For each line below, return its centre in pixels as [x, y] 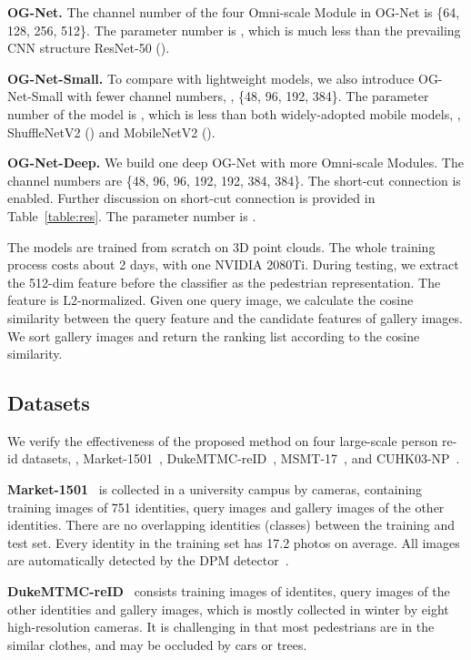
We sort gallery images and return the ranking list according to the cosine [214, 335]
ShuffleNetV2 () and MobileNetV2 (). [111, 132]
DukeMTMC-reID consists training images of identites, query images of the [229, 591]
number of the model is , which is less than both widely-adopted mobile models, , [234, 113]
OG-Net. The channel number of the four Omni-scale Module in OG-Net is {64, [234, 12]
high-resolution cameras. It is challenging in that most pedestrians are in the [221, 627]
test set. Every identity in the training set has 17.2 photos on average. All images [234, 542]
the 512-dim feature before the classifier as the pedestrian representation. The [224, 282]
